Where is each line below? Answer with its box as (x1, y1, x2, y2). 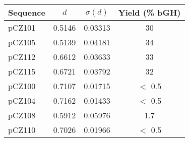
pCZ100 (8, 80, 36, 92)
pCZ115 (8, 65, 36, 77)
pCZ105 (8, 36, 36, 48)
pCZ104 (8, 95, 36, 106)
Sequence (8, 7, 45, 18)
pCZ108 (8, 109, 36, 121)
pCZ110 (8, 124, 36, 135)
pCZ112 (8, 51, 36, 62)
